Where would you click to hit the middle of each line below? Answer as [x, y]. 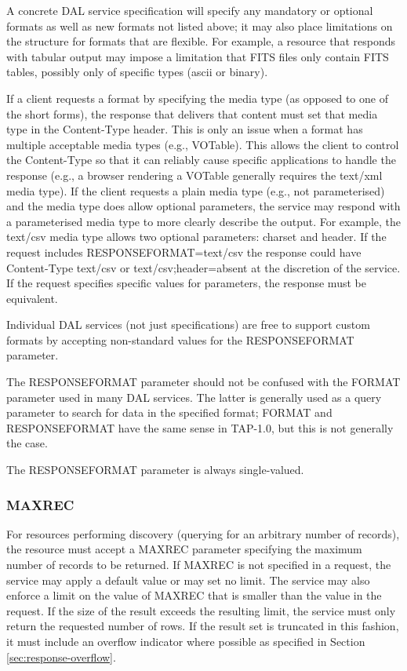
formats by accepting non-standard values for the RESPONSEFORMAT [180, 339]
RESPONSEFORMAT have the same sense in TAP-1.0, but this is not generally [200, 427]
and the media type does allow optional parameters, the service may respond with [203, 206]
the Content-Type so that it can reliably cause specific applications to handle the [201, 160]
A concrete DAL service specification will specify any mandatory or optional [190, 10]
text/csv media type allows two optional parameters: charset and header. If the [196, 237]
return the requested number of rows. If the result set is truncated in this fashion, [203, 626]
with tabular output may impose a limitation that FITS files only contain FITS [198, 56]
